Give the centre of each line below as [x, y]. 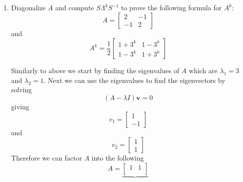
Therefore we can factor [46, 158]
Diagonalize [28, 7]
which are [203, 71]
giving [20, 106]
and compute [75, 7]
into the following [118, 158]
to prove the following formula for [171, 7]
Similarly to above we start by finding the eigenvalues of [95, 71]
